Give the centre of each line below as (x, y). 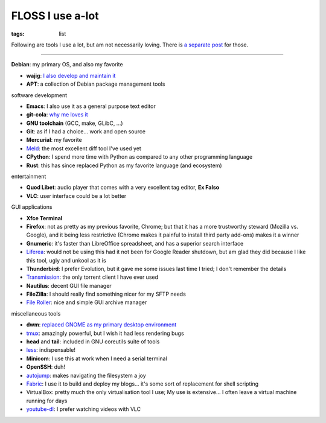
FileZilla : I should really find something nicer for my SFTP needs (106, 294)
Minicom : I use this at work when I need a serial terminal (97, 358)
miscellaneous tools (36, 313)
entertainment (29, 177)
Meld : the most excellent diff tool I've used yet (84, 148)
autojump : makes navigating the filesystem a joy (86, 375)
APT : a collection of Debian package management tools (96, 84)
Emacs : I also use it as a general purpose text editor (91, 106)
